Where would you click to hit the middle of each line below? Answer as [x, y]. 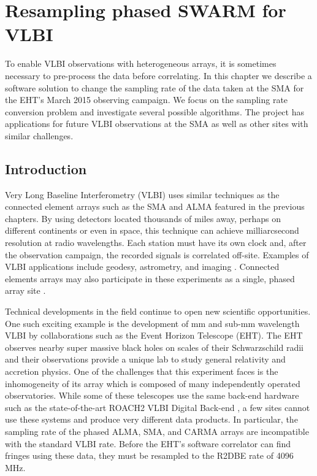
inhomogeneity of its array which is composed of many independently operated [153, 383]
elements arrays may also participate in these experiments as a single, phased [150, 278]
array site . [25, 290]
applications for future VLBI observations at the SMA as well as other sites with [157, 124]
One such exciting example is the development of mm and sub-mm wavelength [152, 323]
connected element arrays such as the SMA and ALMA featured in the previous [155, 206]
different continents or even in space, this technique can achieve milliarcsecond [152, 230]
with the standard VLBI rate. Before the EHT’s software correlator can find [148, 443]
